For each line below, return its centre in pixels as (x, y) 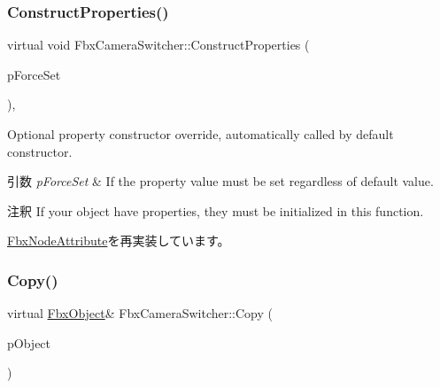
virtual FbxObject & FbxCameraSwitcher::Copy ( (140, 313)
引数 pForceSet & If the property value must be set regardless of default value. (220, 181)
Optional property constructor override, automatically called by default (201, 134)
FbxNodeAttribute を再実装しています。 (119, 241)
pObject (29, 342)
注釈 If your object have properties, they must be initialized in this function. (216, 210)
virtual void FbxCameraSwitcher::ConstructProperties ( (158, 45)
